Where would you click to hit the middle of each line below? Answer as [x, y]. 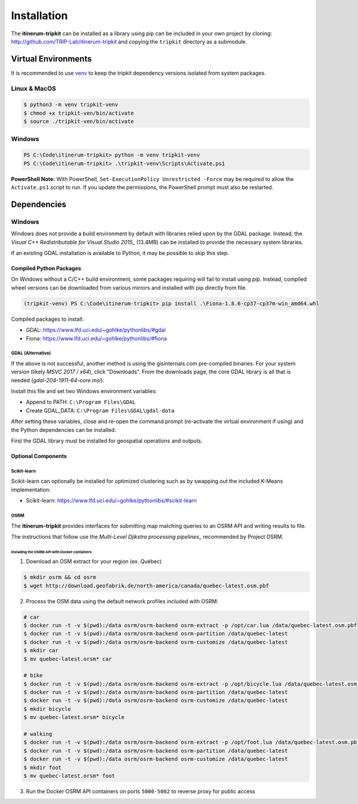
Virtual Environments [51, 59]
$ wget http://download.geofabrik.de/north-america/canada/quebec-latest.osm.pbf [146, 586]
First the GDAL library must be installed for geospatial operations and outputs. [107, 441]
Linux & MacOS [33, 88]
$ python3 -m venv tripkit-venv [71, 105]
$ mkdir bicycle [47, 709]
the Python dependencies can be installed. [64, 429]
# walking [38, 734]
